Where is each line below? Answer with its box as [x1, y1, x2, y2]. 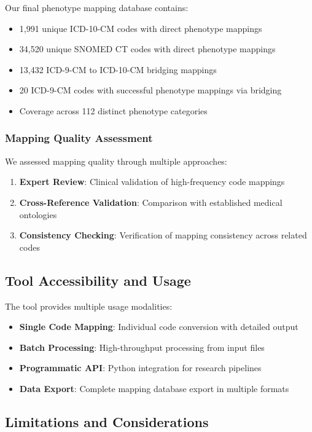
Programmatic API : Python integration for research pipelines [19, 361, 262, 374]
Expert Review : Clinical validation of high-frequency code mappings [19, 175, 285, 188]
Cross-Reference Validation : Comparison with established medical [19, 195, 283, 208]
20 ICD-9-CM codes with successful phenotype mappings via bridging [19, 84, 282, 96]
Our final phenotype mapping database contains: [5, 1, 189, 14]
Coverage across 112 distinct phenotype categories [19, 104, 208, 117]
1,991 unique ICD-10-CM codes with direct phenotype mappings [19, 22, 262, 34]
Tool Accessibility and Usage [5, 270, 191, 289]
